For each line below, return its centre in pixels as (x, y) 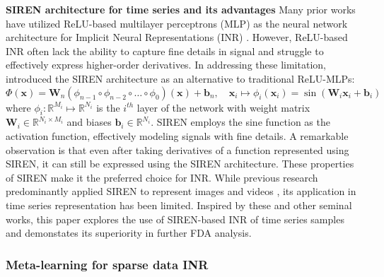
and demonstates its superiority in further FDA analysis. (129, 233)
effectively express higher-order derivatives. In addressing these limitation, (166, 65)
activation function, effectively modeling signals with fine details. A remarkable (177, 135)
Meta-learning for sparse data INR (107, 264)
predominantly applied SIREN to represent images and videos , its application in (181, 191)
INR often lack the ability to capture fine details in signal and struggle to (165, 51)
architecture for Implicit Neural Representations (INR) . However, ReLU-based (177, 37)
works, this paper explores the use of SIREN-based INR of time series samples (175, 219)
